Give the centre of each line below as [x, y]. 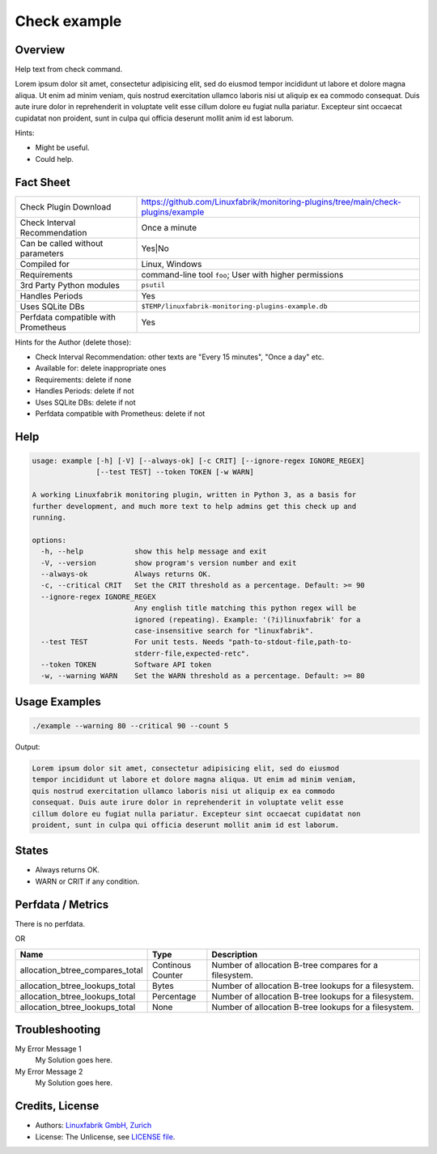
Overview [40, 50]
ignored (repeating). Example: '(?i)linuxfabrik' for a [247, 619]
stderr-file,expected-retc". [192, 653]
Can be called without [62, 243]
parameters [42, 253]
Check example [68, 21]
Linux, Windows [172, 264]
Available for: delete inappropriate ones [101, 368]
